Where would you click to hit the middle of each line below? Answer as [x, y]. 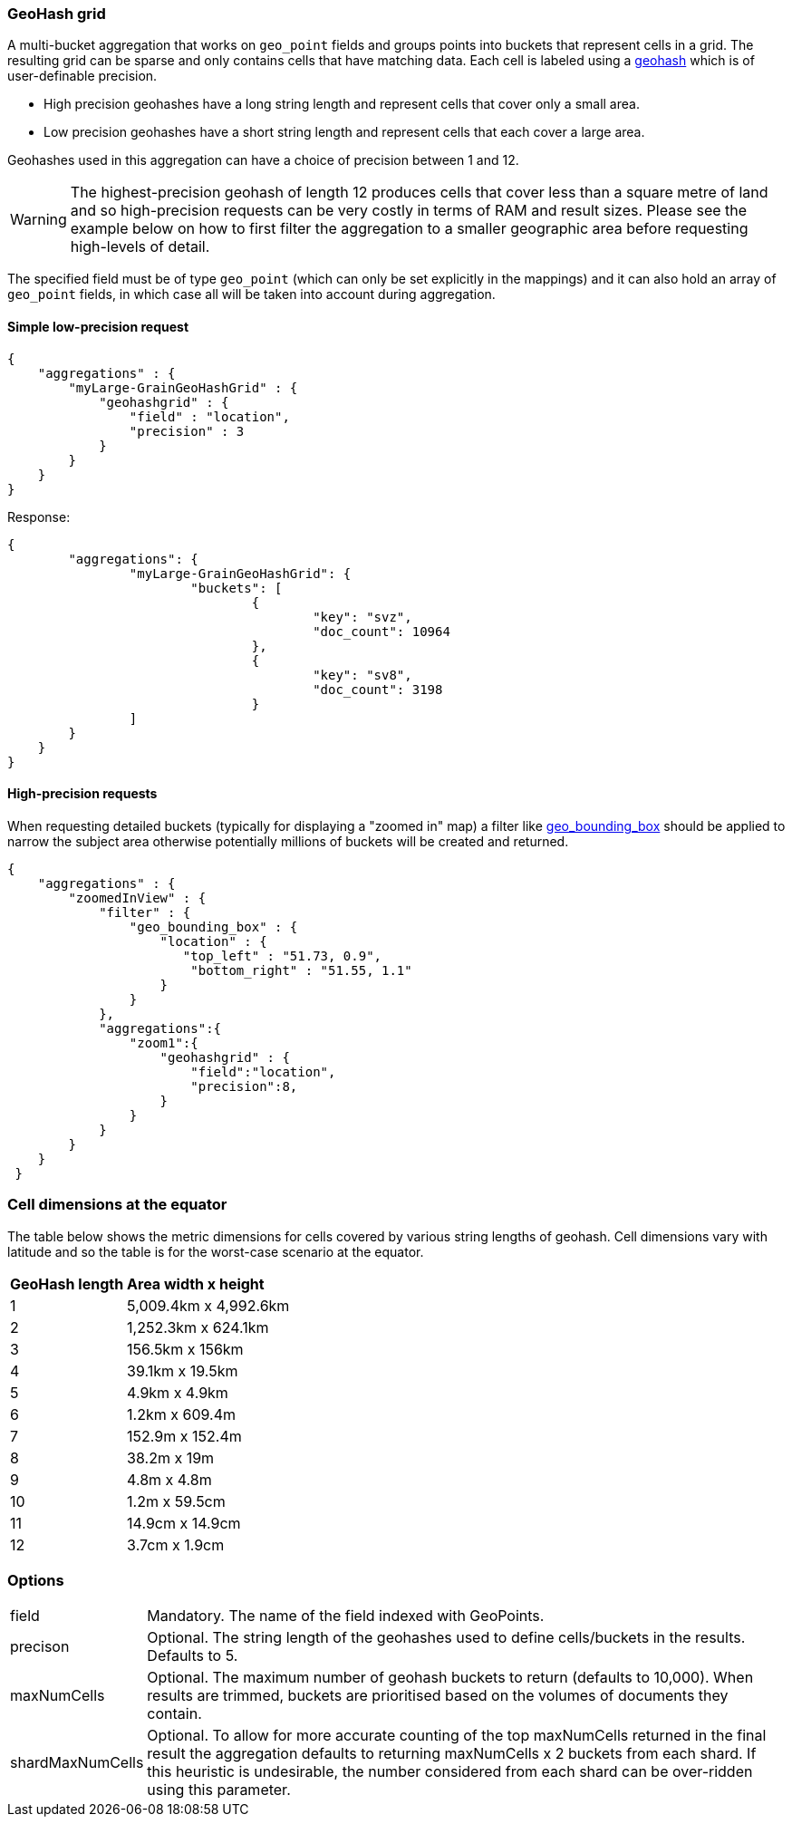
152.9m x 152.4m [184, 1436]
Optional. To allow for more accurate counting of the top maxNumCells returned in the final [457, 1736]
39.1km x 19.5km [183, 1370]
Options [36, 1580]
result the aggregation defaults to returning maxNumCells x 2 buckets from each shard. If [452, 1754]
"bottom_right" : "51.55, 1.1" [301, 970]
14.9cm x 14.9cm [184, 1523]
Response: [39, 516]
